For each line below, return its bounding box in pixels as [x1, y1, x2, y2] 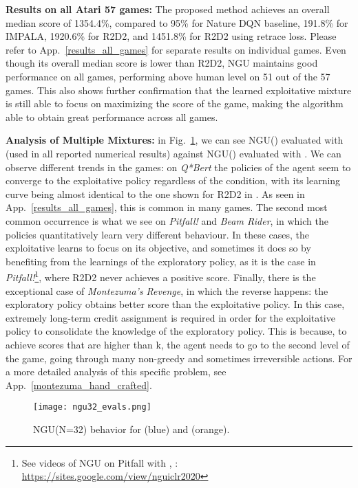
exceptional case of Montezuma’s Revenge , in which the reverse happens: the [6, 283, 328, 298]
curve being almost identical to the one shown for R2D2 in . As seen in [6, 186, 305, 201]
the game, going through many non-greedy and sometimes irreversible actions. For [6, 351, 352, 365]
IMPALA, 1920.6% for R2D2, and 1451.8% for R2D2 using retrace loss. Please [6, 29, 337, 43]
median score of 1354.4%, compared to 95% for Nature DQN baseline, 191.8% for [6, 15, 348, 30]
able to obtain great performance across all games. [6, 109, 218, 124]
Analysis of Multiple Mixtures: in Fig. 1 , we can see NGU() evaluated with [6, 133, 344, 147]
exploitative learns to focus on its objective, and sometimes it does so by [6, 241, 311, 255]
